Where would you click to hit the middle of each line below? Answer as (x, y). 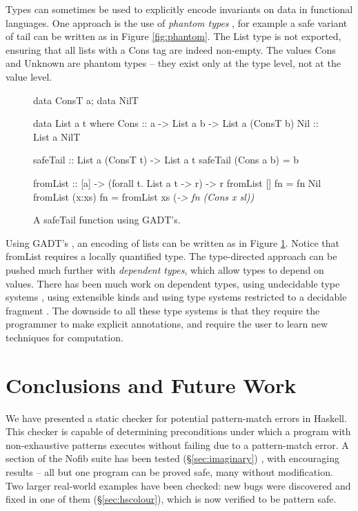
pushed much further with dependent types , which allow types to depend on (165, 269)
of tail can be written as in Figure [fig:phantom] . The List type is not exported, (173, 36)
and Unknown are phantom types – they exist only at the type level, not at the (173, 63)
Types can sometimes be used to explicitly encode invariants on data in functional (179, 9)
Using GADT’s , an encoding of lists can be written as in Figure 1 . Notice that (172, 242)
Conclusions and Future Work (151, 384)
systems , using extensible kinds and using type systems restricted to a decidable (176, 297)
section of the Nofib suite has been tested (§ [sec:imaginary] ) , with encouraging (173, 458)
